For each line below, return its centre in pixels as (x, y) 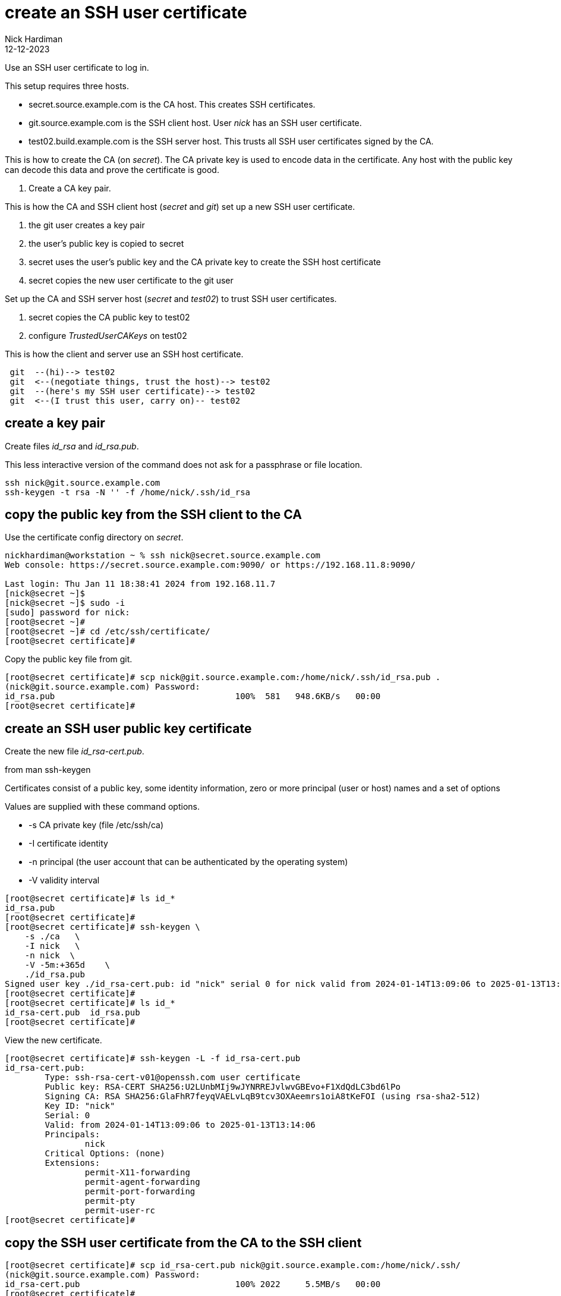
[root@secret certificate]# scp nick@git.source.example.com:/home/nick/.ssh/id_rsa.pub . (223, 677)
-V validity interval (64, 880)
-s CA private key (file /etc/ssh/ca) (96, 825)
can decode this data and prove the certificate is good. (112, 169)
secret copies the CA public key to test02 (109, 317)
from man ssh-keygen (48, 770)
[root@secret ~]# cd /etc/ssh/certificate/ (108, 632)
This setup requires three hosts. (67, 86)
